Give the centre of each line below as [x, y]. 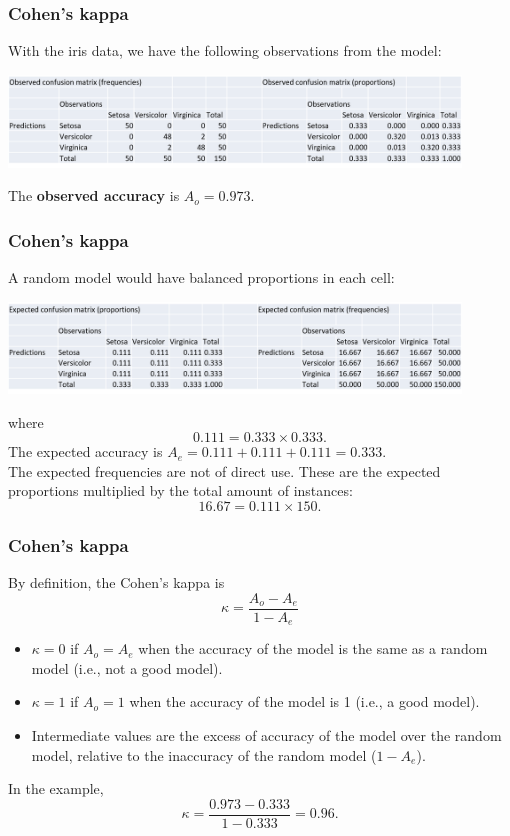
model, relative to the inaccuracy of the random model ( [204, 754]
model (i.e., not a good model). [127, 667]
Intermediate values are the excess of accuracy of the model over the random [266, 735]
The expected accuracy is [85, 451]
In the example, [56, 788]
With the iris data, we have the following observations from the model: [225, 50]
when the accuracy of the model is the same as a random [313, 648]
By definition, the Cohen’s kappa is [116, 582]
